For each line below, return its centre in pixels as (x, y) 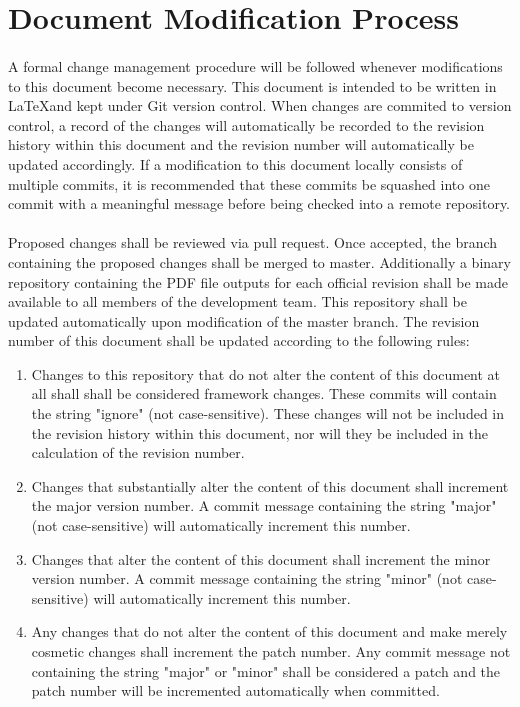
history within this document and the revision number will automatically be (241, 144)
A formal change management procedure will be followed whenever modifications (255, 65)
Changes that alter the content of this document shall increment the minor (261, 558)
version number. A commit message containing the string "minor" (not (247, 578)
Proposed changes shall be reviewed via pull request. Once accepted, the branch (253, 242)
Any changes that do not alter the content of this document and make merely (269, 631)
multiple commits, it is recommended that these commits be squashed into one (249, 183)
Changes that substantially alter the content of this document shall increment (270, 485)
